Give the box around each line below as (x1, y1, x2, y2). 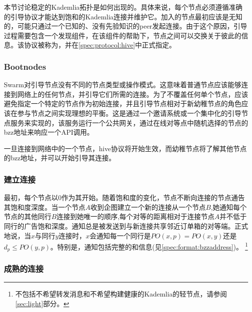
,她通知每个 (211, 202, 247, 212)
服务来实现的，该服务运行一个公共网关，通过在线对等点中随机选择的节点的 (10, 117, 248, 127)
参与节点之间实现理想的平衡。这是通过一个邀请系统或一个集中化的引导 (17, 108, 241, 118)
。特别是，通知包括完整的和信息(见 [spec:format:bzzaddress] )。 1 (50, 240, 248, 251)
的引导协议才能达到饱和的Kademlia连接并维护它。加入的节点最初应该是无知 (4, 11, 243, 21)
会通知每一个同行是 (89, 230, 151, 240)
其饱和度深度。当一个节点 (4, 202, 85, 212)
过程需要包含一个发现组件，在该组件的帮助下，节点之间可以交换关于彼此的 (4, 30, 241, 40)
